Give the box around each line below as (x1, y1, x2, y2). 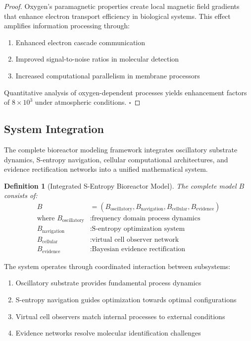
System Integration (4, 121, 104, 136)
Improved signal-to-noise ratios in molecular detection (15, 54, 179, 64)
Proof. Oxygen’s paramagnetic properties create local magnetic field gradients (4, 1, 240, 11)
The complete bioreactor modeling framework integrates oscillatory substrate (4, 144, 238, 154)
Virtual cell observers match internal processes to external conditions (15, 311, 225, 321)
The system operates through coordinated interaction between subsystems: (4, 261, 231, 271)
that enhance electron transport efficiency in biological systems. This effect (4, 10, 231, 21)
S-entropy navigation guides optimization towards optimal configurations (15, 294, 237, 305)
